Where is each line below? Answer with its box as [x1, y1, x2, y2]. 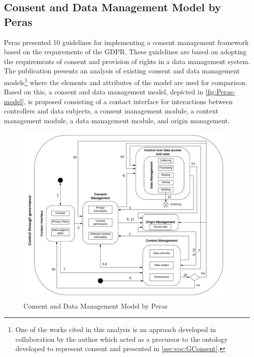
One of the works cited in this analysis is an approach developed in [15, 324, 216, 335]
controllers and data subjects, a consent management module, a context [4, 106, 219, 116]
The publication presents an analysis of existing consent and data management [4, 66, 240, 76]
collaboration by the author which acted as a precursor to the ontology [15, 334, 228, 344]
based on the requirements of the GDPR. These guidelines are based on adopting [4, 46, 247, 57]
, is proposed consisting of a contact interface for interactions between [23, 96, 233, 106]
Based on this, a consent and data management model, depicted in [4, 87, 203, 97]
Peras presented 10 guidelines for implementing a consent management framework [4, 37, 249, 47]
